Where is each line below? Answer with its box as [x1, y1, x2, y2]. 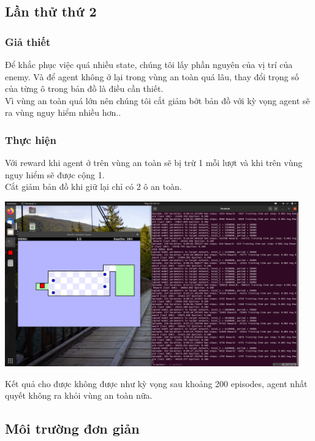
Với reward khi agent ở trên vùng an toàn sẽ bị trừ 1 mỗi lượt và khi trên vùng [5, 156, 303, 169]
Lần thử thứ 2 [5, 2, 97, 21]
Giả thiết [5, 34, 51, 49]
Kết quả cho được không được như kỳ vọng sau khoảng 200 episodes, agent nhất [5, 377, 308, 390]
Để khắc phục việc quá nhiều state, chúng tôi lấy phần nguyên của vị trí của [5, 58, 293, 70]
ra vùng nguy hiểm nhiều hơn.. [5, 106, 121, 119]
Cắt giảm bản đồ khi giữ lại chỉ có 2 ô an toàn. [5, 180, 182, 193]
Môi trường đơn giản [5, 419, 140, 438]
